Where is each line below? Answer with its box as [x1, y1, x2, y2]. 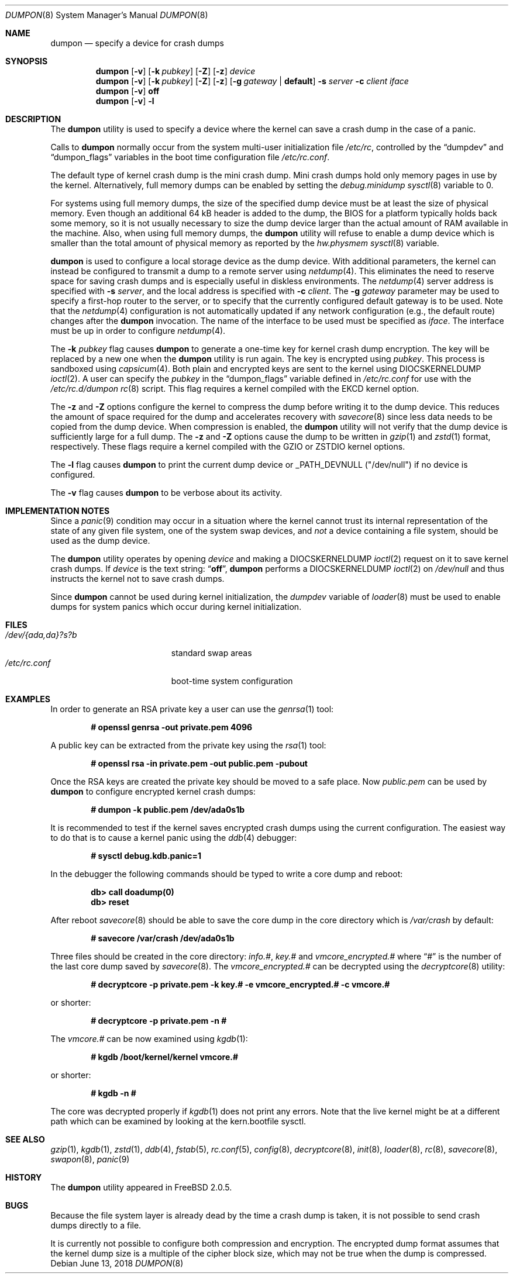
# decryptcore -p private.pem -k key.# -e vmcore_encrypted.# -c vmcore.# [91, 979, 390, 989]
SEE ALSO [5, 1134, 45, 1144]
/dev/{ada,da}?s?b [5, 630, 77, 640]
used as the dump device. [50, 536, 150, 546]
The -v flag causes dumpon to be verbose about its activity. [50, 488, 283, 498]
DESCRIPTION [5, 114, 61, 124]
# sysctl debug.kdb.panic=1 [91, 851, 201, 861]
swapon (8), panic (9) [50, 1154, 130, 1164]
